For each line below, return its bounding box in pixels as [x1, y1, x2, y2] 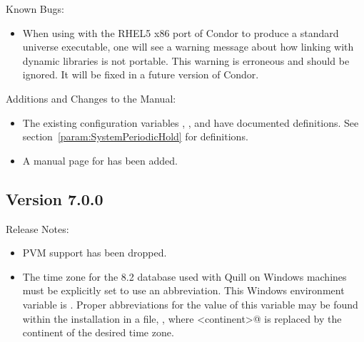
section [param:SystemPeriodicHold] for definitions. [22, 129, 248, 144]
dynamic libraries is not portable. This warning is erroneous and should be [22, 53, 350, 68]
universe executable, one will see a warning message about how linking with [22, 39, 354, 54]
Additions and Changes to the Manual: [6, 90, 176, 105]
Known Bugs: [6, 1, 64, 16]
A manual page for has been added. [22, 152, 178, 167]
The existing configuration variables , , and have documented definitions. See [22, 115, 359, 130]
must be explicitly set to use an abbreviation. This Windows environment [22, 283, 345, 298]
